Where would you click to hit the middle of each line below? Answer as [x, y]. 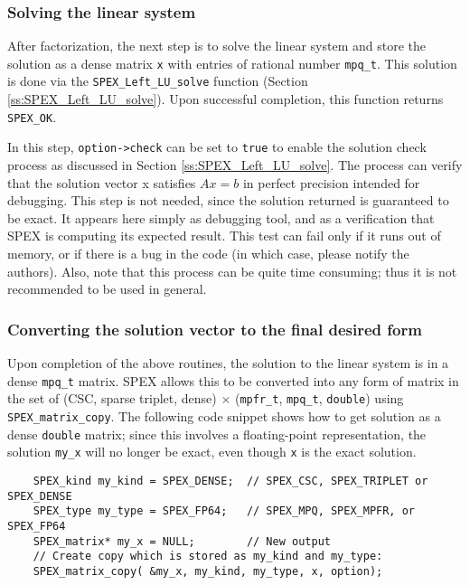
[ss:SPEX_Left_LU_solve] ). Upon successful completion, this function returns [226, 99]
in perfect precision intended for [331, 182]
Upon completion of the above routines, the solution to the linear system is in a [228, 363]
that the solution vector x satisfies [102, 182]
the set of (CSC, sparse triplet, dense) [112, 398]
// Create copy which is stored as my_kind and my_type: [208, 557]
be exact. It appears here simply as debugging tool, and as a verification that [221, 217]
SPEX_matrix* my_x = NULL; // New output [182, 541]
